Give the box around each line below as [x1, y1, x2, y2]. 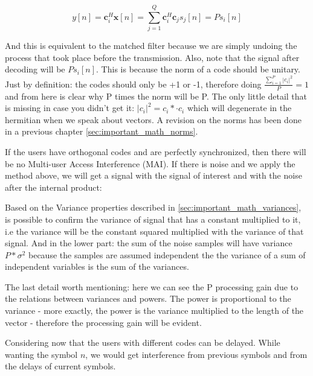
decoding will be [5, 63, 65, 75]
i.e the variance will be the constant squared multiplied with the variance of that [5, 225, 304, 237]
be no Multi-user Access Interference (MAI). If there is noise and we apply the [5, 157, 295, 170]
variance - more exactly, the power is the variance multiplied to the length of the [5, 304, 304, 317]
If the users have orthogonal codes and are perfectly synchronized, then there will [5, 145, 306, 158]
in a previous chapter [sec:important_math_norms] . [5, 125, 198, 138]
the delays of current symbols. [5, 360, 116, 372]
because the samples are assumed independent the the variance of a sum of [28, 248, 306, 261]
